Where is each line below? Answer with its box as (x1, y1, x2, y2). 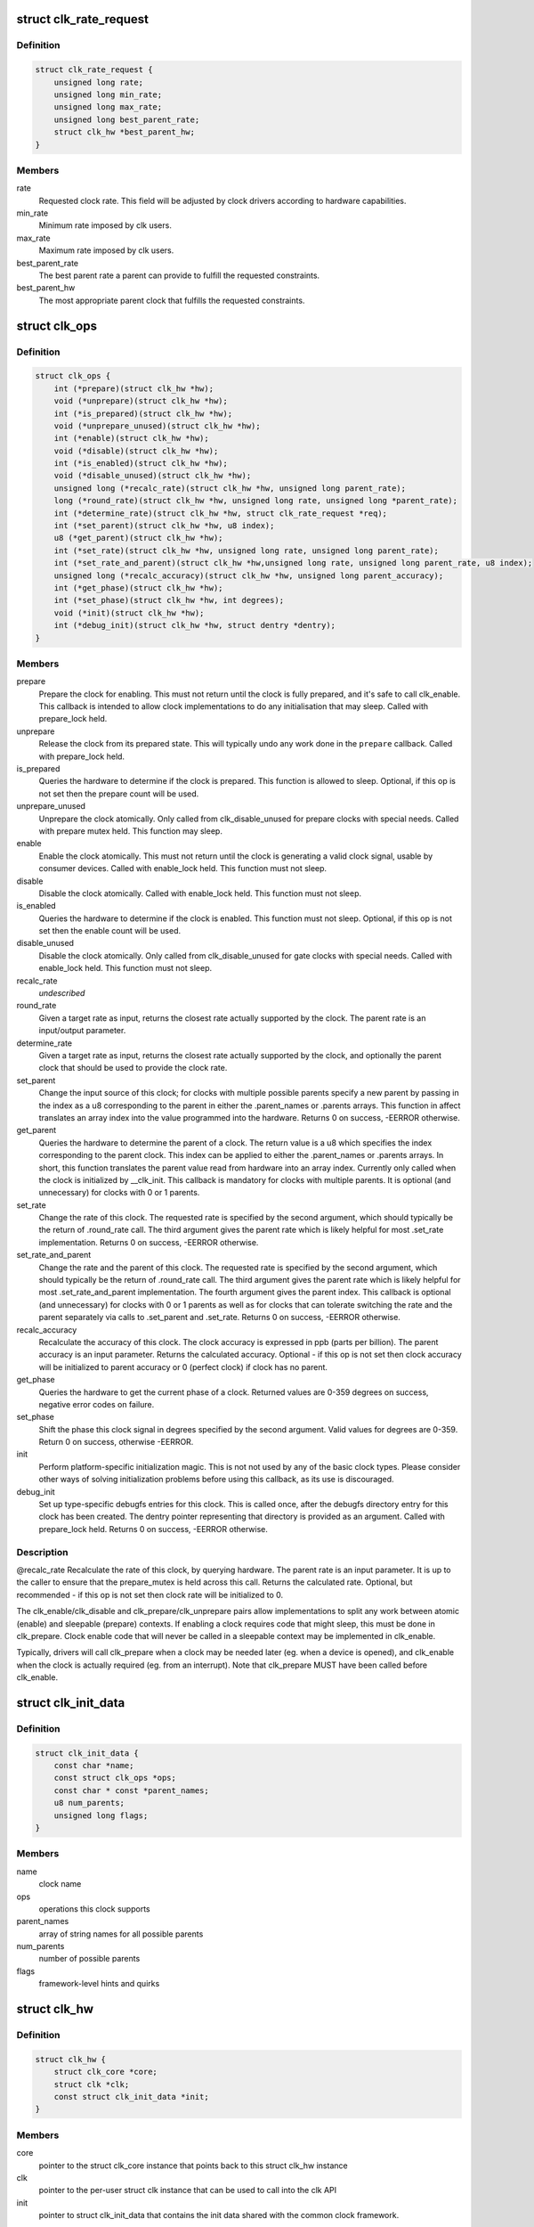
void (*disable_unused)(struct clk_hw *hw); (53, 470, 252, 481)
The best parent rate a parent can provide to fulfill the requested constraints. (38, 270, 320, 281)
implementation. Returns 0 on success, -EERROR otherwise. (38, 1236, 259, 1247)
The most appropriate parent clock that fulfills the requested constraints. (38, 295, 305, 306)
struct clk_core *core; (53, 2067, 158, 2077)
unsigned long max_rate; (53, 102, 163, 112)
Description (16, 1546, 69, 1558)
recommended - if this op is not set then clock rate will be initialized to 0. (16, 1589, 284, 1600)
